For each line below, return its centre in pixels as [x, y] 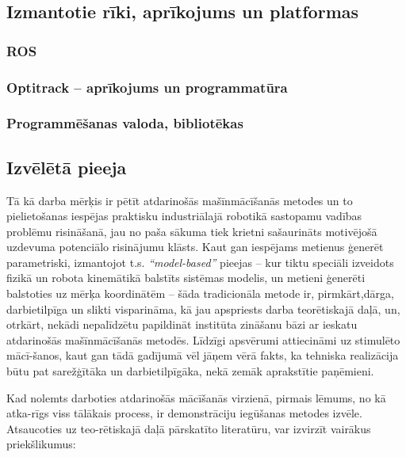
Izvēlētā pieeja [67, 167]
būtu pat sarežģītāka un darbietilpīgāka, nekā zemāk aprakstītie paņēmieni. [190, 371]
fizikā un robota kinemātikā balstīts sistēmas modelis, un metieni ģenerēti [186, 278]
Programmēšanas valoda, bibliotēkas [125, 123]
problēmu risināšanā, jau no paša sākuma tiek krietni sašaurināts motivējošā [192, 231]
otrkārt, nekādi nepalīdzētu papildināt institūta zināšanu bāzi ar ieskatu [182, 324]
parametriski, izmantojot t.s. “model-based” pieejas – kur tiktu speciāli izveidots [200, 262]
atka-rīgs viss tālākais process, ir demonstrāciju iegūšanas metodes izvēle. [184, 413]
